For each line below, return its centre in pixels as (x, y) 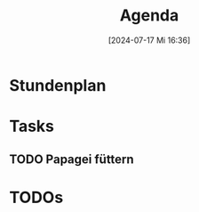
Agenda (149, 16)
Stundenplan (58, 85)
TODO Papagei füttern (72, 159)
